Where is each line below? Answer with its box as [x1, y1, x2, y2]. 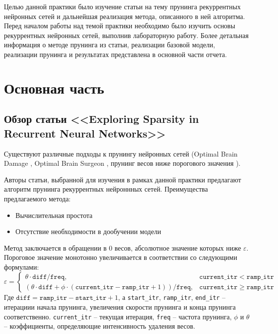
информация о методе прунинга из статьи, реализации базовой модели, [4, 39, 215, 50]
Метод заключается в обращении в [4, 242, 107, 253]
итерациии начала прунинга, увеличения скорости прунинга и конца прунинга [4, 302, 236, 312]
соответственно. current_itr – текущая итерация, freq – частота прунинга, [4, 311, 232, 321]
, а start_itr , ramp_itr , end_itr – [118, 292, 226, 302]
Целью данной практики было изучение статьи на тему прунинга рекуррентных [4, 1, 241, 11]
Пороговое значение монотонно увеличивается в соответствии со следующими [4, 252, 238, 262]
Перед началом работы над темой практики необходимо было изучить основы [4, 20, 236, 31]
